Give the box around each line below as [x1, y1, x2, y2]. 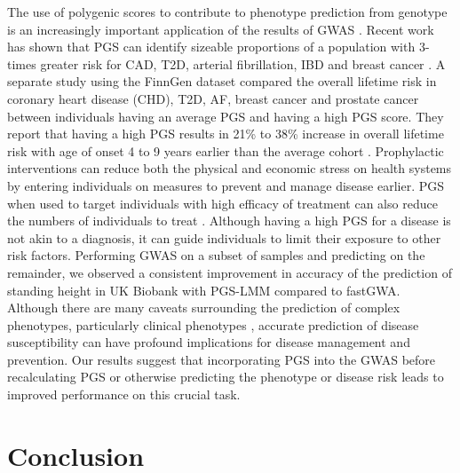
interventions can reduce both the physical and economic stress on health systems [7, 159, 452, 177]
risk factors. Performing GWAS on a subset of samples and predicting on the [7, 246, 425, 264]
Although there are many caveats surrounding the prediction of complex [7, 298, 401, 317]
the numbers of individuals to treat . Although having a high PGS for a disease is [7, 211, 451, 230]
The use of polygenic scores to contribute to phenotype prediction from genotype [7, 3, 448, 20]
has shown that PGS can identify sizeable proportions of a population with [7, 37, 416, 56]
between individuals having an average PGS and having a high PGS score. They [7, 106, 444, 125]
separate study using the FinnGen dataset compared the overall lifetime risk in [7, 72, 437, 91]
